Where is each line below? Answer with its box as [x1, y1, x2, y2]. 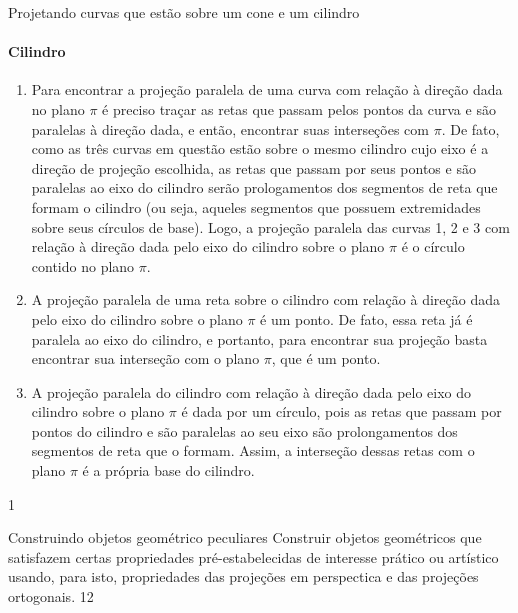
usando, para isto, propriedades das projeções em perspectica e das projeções [8, 566, 479, 587]
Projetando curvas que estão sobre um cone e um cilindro [8, 2, 360, 22]
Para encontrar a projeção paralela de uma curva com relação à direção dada [31, 79, 503, 100]
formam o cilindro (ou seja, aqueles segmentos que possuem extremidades [31, 196, 481, 217]
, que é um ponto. [271, 348, 381, 369]
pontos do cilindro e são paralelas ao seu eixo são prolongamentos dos [31, 420, 458, 441]
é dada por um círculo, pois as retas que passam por [181, 401, 502, 422]
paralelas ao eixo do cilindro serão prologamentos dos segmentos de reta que [31, 177, 498, 198]
